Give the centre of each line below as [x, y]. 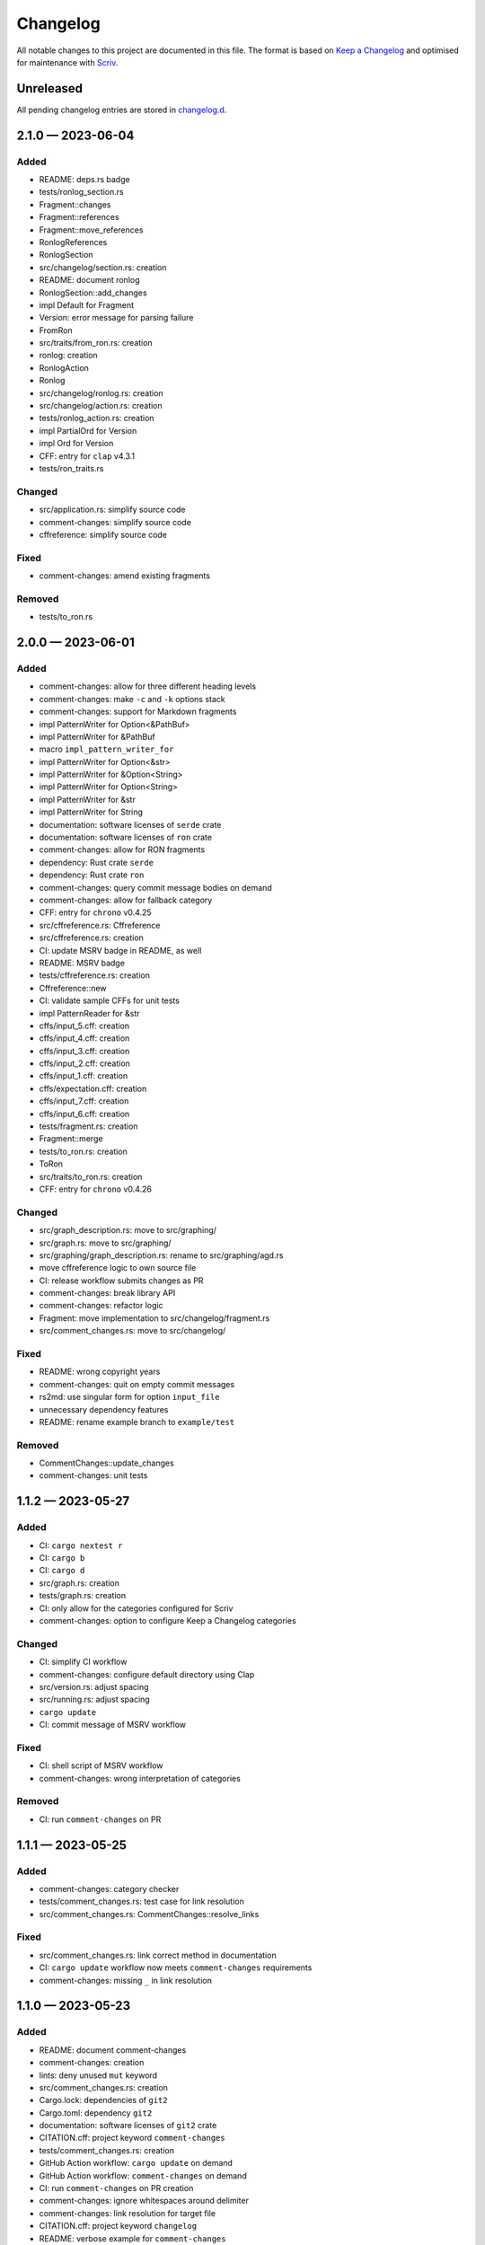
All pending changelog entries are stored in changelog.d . [122, 110]
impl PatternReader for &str [89, 1013]
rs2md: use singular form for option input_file [129, 1397]
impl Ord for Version [76, 444]
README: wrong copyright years [100, 1372]
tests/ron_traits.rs [71, 468]
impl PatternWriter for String [91, 812]
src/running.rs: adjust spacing [94, 1699]
